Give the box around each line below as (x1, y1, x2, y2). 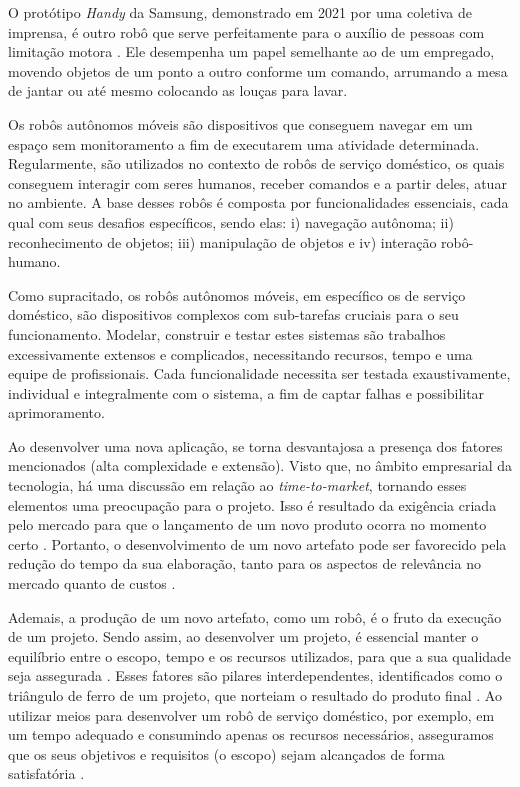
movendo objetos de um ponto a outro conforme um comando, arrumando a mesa (8, 60, 508, 81)
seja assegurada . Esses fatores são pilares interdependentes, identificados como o (8, 665, 503, 686)
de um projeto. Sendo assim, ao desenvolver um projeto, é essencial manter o (8, 626, 479, 647)
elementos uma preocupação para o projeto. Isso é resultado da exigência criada (8, 494, 497, 515)
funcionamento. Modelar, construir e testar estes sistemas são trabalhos (8, 323, 446, 344)
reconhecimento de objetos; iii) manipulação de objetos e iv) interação (8, 231, 437, 252)
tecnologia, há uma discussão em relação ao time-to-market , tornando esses (8, 475, 467, 496)
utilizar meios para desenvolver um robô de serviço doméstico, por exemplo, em (8, 704, 495, 725)
